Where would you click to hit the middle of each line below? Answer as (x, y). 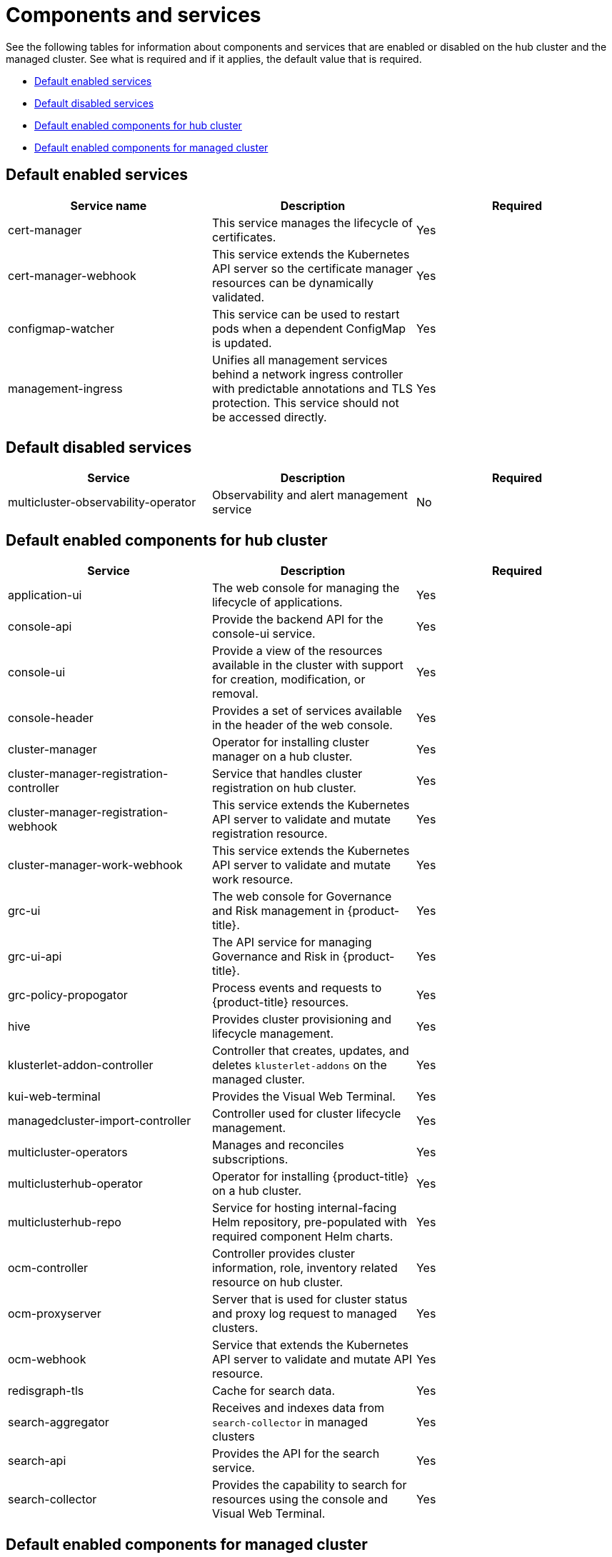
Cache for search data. (274, 1391)
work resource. (252, 880)
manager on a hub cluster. (282, 757)
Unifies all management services (300, 360)
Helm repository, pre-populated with (309, 1222)
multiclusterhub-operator (75, 1184)
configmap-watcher (61, 328)
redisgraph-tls (46, 1391)
